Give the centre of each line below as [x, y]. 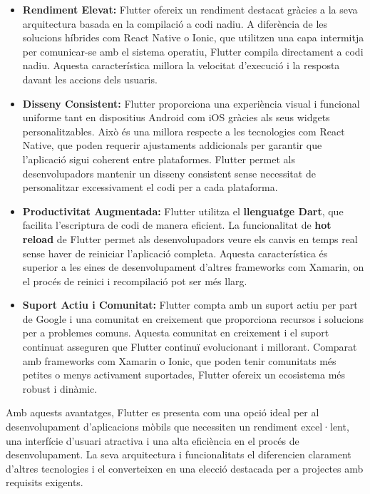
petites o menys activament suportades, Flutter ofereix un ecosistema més [184, 375]
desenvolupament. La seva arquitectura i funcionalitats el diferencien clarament [179, 454]
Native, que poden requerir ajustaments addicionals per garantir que [172, 145]
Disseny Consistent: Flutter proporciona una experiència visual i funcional [191, 103]
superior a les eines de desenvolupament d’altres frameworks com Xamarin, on [193, 267]
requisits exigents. [45, 482]
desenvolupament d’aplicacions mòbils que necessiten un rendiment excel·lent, [178, 427]
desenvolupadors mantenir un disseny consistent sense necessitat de [169, 173]
